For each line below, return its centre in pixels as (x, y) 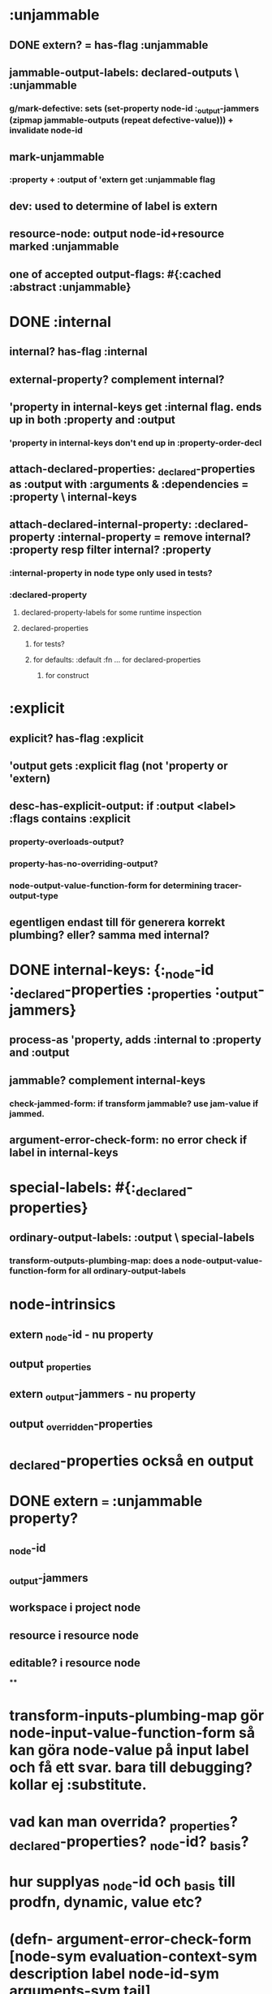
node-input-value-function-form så (132, 1733)
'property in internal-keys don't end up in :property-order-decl (136, 442)
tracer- (228, 886)
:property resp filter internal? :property (110, 549)
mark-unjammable (57, 157)
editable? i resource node (75, 1663)
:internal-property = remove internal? (154, 537)
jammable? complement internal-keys (108, 1080)
